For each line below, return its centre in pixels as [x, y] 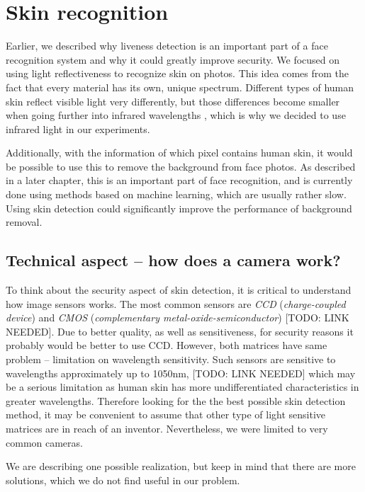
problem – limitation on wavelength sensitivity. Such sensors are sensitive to [171, 359]
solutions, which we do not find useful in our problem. [123, 480]
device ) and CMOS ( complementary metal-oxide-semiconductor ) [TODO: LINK [178, 317]
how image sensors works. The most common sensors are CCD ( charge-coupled [176, 303]
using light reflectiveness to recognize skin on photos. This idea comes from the [177, 73]
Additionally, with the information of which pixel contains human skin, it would [179, 153]
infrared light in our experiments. [78, 128]
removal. [24, 222]
